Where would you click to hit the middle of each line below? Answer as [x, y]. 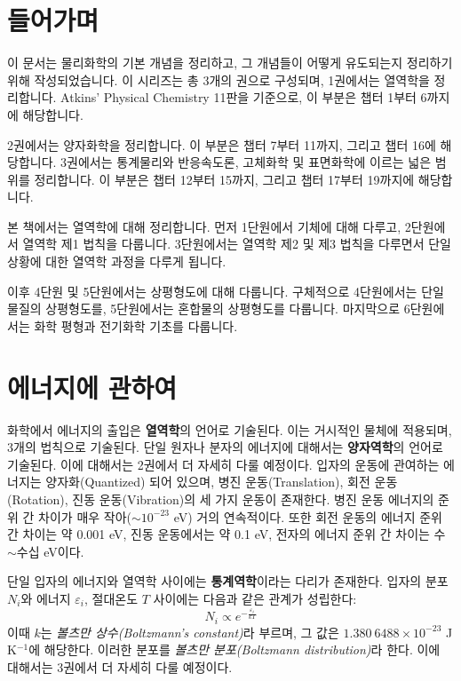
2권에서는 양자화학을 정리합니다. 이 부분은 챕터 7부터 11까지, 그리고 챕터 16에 [222, 144]
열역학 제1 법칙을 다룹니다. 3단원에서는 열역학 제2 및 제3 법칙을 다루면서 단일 [237, 244]
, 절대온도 [111, 598]
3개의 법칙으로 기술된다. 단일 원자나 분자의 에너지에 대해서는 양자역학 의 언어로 [225, 447]
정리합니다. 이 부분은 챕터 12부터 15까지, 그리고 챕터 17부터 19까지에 [224, 179]
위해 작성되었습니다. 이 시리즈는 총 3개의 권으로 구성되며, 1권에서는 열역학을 [219, 79]
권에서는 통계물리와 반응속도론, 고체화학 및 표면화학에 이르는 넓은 [249, 162]
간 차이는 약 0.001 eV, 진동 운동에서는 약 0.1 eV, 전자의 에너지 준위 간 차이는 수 [227, 534]
